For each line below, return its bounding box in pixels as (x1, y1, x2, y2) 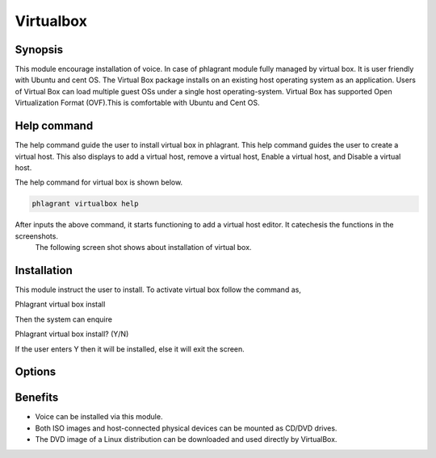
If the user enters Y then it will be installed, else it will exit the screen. (15, 343, 245, 354)
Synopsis (15, 43, 64, 56)
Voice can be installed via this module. (35, 412, 163, 422)
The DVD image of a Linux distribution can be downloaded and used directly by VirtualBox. (35, 435, 337, 444)
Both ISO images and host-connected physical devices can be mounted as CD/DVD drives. (35, 423, 337, 433)
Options (15, 365, 57, 379)
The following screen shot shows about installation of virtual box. (35, 243, 252, 252)
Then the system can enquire (15, 314, 113, 324)
